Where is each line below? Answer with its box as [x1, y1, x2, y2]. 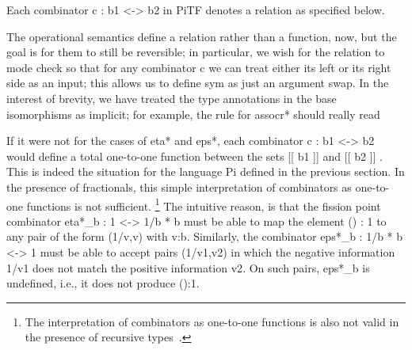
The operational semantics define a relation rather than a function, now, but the [6, 28, 397, 44]
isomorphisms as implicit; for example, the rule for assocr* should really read [6, 105, 380, 122]
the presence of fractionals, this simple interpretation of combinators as [6, 178, 352, 195]
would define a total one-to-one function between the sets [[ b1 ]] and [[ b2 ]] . [6, 147, 383, 164]
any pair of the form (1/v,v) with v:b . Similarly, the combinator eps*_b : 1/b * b [6, 228, 403, 245]
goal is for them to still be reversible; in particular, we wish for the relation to [6, 44, 385, 60]
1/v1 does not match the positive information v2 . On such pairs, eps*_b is [6, 259, 370, 276]
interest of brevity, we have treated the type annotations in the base [6, 89, 337, 106]
